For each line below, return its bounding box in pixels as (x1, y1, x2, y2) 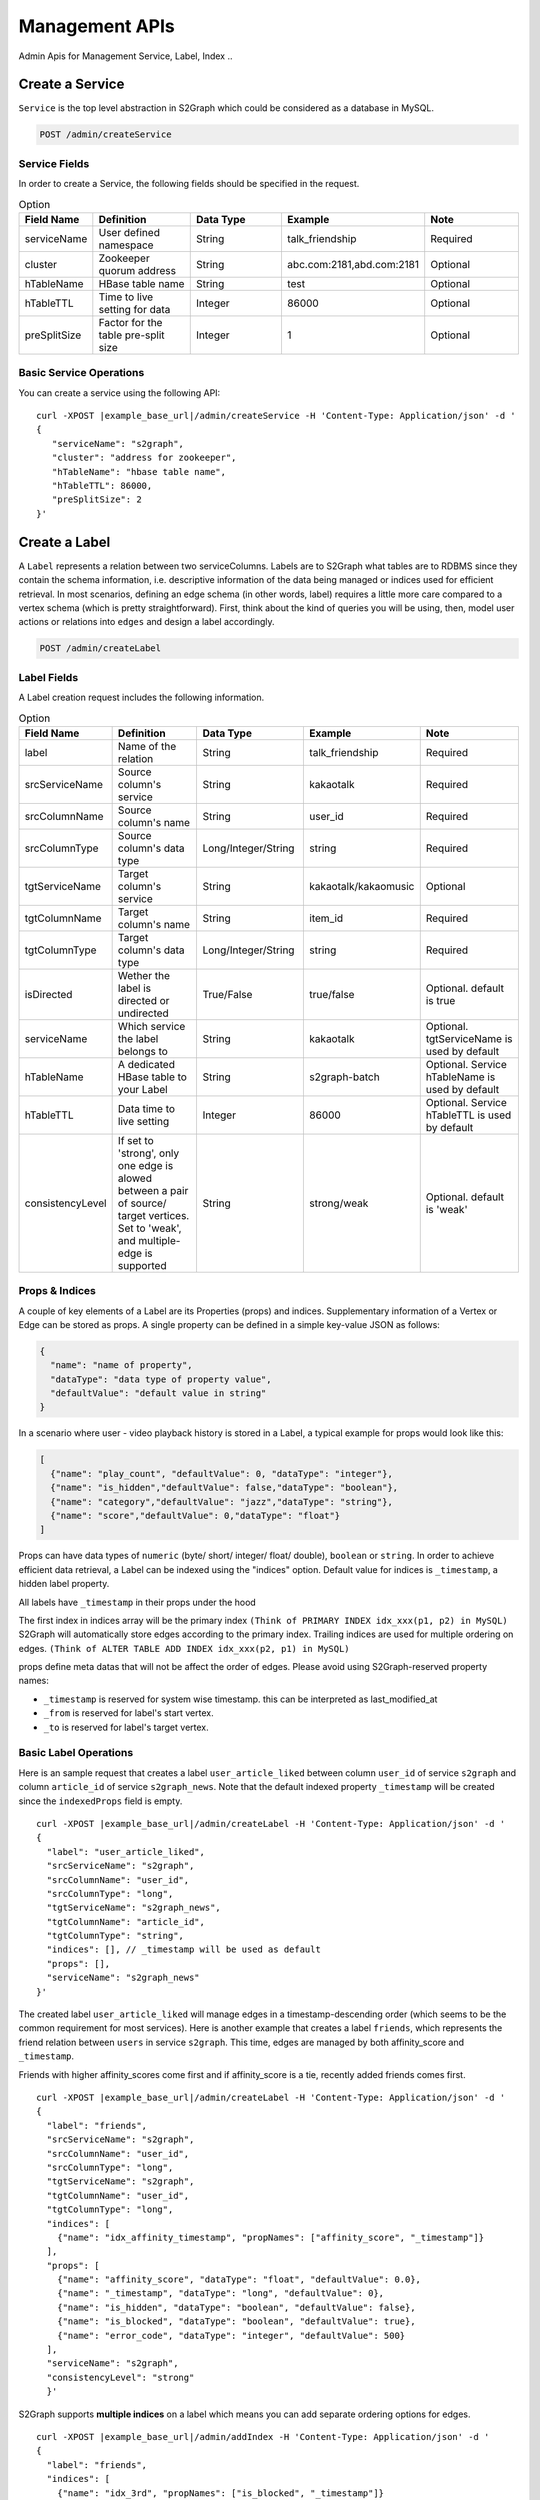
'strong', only (117, 1146, 180, 1160)
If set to (117, 1133, 154, 1147)
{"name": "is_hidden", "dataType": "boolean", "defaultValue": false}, (56, 2301, 416, 2313)
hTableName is (425, 1070, 496, 1084)
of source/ (117, 1196, 167, 1210)
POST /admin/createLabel (39, 643, 162, 654)
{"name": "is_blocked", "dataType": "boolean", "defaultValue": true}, (56, 2316, 416, 2327)
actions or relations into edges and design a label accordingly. (18, 616, 275, 628)
